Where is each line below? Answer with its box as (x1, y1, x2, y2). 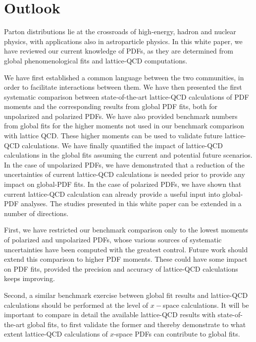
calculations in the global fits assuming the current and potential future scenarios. (4, 150, 253, 160)
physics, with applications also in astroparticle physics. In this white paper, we (4, 36, 243, 46)
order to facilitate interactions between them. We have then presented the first (4, 82, 242, 92)
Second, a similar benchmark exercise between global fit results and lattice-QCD (4, 289, 248, 300)
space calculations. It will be (162, 299, 249, 310)
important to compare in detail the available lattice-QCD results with (4, 309, 216, 320)
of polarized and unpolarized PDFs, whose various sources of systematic (4, 234, 222, 244)
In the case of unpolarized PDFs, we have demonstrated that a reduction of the (4, 159, 245, 170)
